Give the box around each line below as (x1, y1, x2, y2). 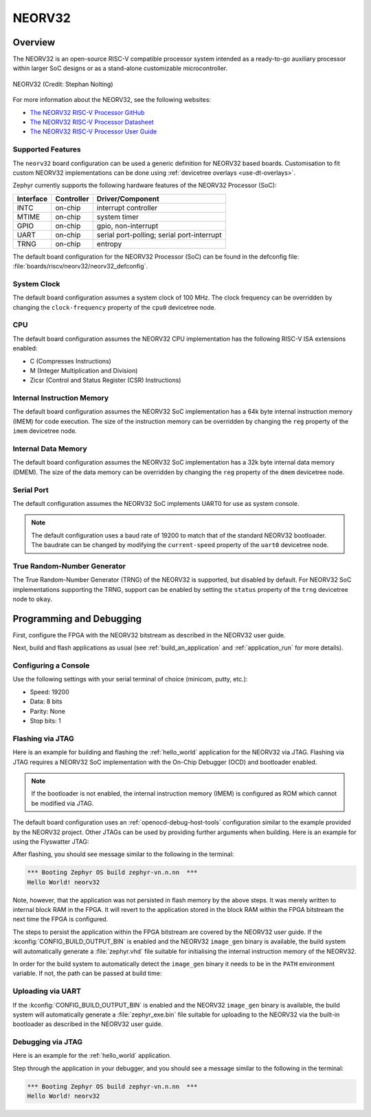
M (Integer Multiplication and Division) (30, 366, 138, 374)
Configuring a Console (12, 661, 90, 670)
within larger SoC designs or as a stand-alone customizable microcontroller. (12, 64, 228, 72)
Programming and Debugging (12, 613, 142, 624)
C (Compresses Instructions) (30, 357, 111, 365)
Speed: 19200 (30, 688, 69, 696)
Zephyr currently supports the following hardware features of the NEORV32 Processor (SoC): (12, 181, 277, 189)
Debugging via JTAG (12, 1037, 83, 1047)
